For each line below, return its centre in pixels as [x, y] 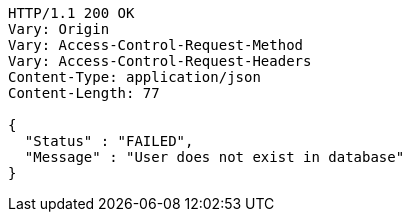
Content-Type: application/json [134, 77]
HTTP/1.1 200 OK [71, 13]
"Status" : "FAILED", [109, 141]
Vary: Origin [59, 29]
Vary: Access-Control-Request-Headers [160, 61]
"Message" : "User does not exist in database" [214, 157]
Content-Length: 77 [84, 93]
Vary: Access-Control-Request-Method [156, 45]
